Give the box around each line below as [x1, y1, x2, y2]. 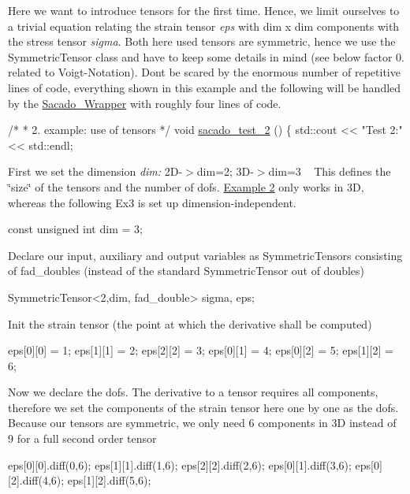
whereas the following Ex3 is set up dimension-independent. [8, 194, 296, 210]
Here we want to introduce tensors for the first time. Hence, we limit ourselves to [8, 2, 400, 18]
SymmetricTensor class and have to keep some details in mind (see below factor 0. [8, 48, 404, 65]
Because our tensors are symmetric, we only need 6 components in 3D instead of [8, 414, 397, 431]
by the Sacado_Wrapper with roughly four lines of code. [8, 95, 281, 111]
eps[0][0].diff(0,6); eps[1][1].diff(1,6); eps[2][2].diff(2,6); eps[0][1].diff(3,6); [8, 456, 352, 473]
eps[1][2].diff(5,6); [67, 472, 151, 488]
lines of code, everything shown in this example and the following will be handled [8, 79, 401, 95]
